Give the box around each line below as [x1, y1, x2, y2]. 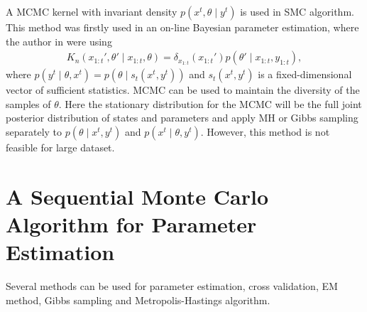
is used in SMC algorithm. [240, 4, 354, 18]
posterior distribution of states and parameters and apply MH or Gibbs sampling [6, 110, 358, 125]
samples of [6, 96, 51, 111]
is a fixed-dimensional [258, 67, 352, 82]
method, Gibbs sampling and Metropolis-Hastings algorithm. [6, 292, 270, 307]
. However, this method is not [200, 124, 330, 139]
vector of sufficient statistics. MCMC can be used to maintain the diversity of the [6, 82, 360, 97]
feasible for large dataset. [6, 140, 115, 154]
